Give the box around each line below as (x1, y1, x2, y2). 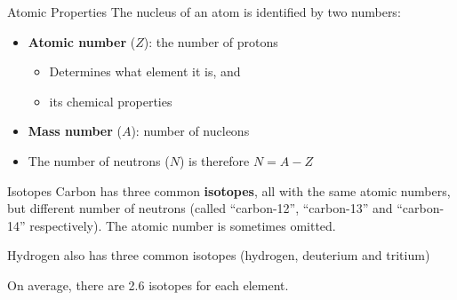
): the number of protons (143, 32, 278, 51)
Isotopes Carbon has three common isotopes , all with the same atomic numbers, (7, 181, 451, 200)
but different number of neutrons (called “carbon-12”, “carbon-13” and (7, 199, 393, 217)
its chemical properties (49, 91, 172, 110)
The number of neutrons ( (28, 151, 170, 170)
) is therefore (179, 151, 250, 170)
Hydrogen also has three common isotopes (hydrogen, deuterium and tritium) (7, 246, 430, 264)
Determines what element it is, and (49, 62, 241, 81)
